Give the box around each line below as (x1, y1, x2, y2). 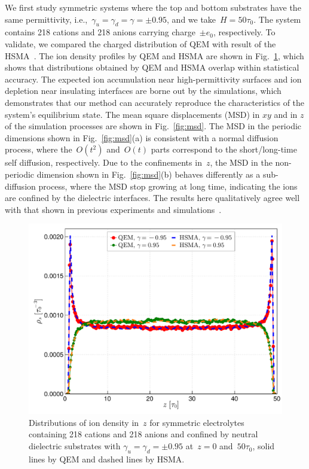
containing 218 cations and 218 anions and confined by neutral (29, 428, 258, 440)
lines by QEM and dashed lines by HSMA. (29, 452, 185, 465)
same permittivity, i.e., (5, 13, 88, 25)
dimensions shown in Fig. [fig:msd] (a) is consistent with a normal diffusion (5, 131, 279, 144)
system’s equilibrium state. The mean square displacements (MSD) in (5, 108, 260, 120)
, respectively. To (213, 26, 276, 38)
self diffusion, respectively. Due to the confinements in (5, 156, 202, 169)
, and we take (167, 13, 216, 25)
